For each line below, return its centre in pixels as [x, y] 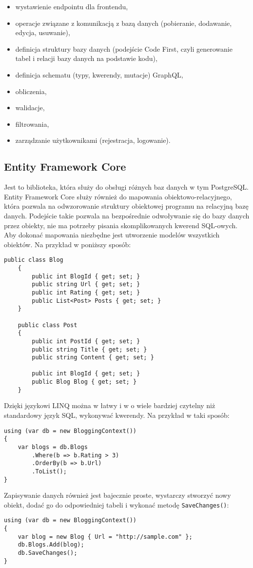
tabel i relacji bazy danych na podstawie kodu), [86, 58]
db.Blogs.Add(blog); [51, 545]
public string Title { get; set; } [89, 349]
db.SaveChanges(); [48, 553]
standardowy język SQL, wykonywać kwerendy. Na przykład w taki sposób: [117, 415]
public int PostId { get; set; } [86, 341]
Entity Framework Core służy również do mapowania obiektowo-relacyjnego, [118, 196]
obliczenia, [31, 91]
